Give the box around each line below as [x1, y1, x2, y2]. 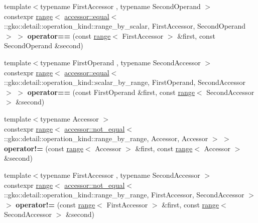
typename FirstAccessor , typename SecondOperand [40, 1, 201, 11]
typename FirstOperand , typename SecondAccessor [40, 57, 201, 67]
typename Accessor [40, 113, 99, 124]
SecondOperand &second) [4, 40, 83, 51]
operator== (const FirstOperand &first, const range [27, 86, 195, 97]
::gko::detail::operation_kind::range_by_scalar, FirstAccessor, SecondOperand [4, 21, 246, 31]
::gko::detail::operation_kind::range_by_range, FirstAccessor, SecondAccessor [4, 189, 244, 200]
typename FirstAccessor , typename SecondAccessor [40, 169, 200, 180]
